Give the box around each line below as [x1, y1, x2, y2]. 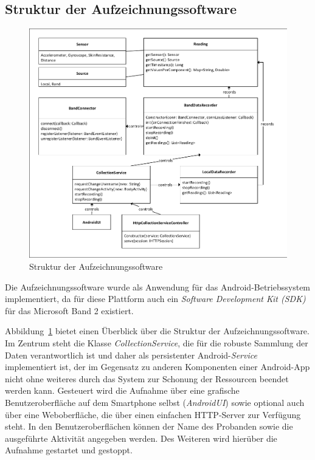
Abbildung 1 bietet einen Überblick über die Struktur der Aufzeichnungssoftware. [5, 324, 310, 337]
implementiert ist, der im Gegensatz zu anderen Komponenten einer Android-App [5, 360, 310, 373]
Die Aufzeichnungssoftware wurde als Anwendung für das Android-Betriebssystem [5, 280, 311, 293]
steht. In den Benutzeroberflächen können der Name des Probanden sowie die [5, 420, 293, 433]
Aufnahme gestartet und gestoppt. [5, 444, 133, 456]
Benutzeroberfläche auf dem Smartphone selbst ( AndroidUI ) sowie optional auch [5, 396, 305, 408]
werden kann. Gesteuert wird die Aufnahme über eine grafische [5, 384, 240, 397]
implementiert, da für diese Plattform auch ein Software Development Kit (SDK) [5, 292, 306, 305]
